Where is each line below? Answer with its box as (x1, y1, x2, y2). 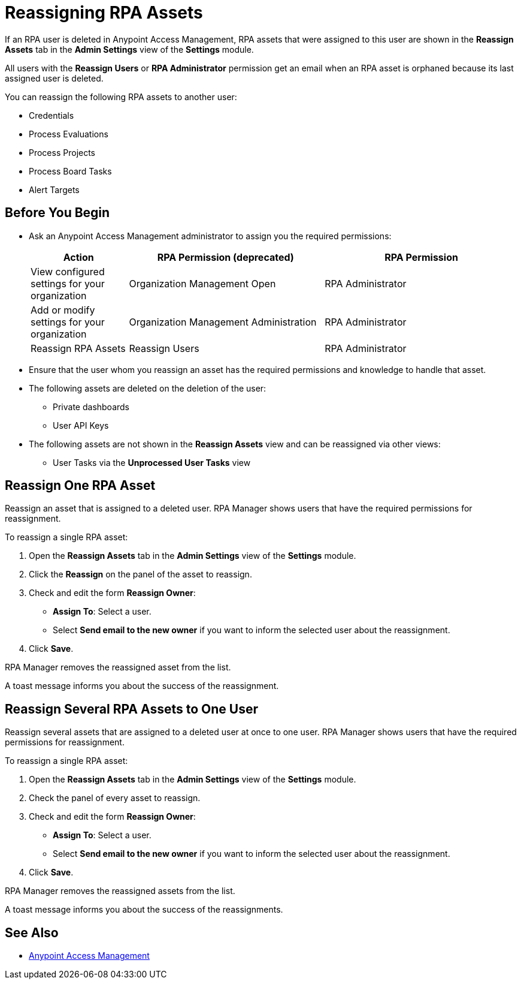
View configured (31, 265, 105, 278)
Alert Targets (29, 184, 80, 195)
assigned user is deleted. (5, 73, 104, 83)
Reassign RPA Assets (31, 342, 126, 354)
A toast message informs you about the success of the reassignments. (5, 904, 283, 915)
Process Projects (29, 147, 96, 158)
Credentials (29, 110, 74, 121)
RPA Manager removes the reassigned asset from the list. (5, 662, 231, 673)
